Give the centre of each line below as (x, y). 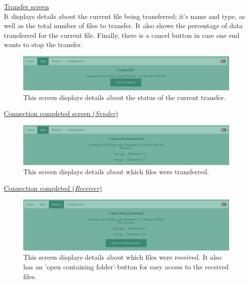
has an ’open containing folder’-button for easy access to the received (126, 267)
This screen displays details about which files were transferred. (116, 172)
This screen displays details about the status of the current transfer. (124, 97)
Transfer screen (26, 6)
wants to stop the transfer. (43, 44)
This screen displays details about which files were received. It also (123, 257)
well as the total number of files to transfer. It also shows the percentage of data (123, 25)
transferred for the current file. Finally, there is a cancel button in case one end (122, 35)
